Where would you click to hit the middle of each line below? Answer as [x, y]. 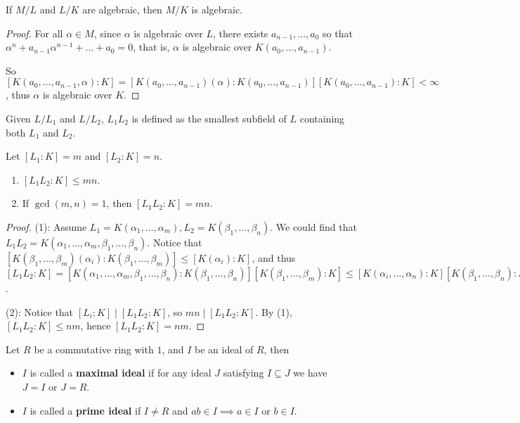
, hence [96, 326]
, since [107, 33]
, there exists [241, 33]
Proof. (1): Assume [46, 226]
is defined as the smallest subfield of [209, 118]
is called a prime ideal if [85, 410]
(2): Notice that [40, 311]
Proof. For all [34, 33]
